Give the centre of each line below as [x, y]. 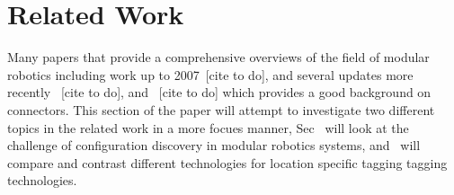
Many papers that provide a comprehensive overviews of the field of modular [218, 57]
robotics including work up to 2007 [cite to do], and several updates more [210, 74]
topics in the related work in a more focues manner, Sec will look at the [208, 127]
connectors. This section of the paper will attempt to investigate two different [221, 109]
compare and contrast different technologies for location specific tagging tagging [227, 162]
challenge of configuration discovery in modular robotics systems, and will [214, 145]
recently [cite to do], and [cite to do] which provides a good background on [219, 92]
